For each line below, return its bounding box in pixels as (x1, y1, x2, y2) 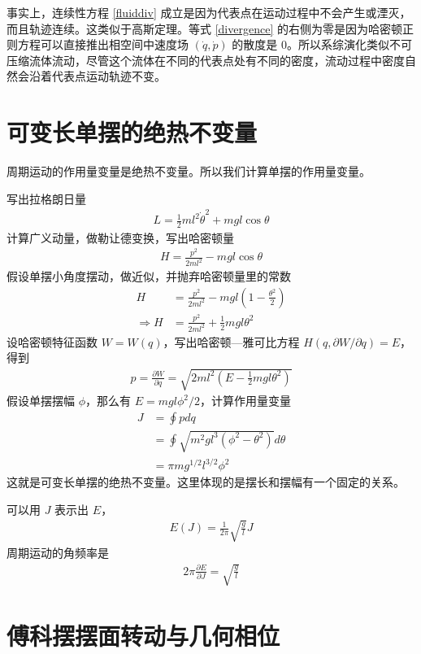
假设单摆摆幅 (7, 392, 75, 409)
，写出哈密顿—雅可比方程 (163, 333, 300, 350)
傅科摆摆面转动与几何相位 (7, 619, 280, 652)
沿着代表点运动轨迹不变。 (28, 68, 166, 85)
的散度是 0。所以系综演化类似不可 (232, 36, 412, 53)
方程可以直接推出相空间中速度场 (17, 36, 189, 53)
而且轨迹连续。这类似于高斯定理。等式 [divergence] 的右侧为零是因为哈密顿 (7, 20, 402, 37)
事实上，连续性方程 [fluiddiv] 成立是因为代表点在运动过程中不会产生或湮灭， (7, 4, 411, 20)
